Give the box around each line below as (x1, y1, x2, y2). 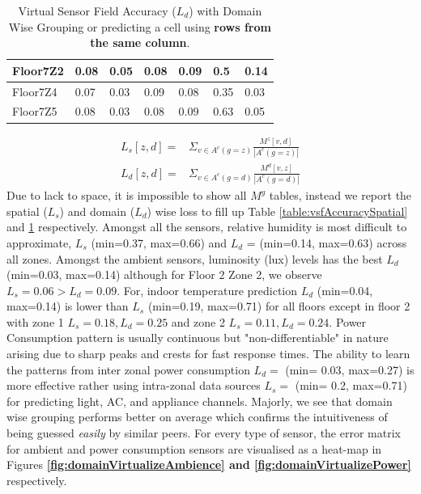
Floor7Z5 (12, 103, 57, 120)
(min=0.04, (317, 281, 373, 298)
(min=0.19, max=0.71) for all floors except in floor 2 (147, 298, 410, 315)
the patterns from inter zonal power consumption (6, 361, 250, 378)
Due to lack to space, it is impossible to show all (6, 187, 247, 204)
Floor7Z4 (12, 82, 57, 99)
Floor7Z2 (12, 61, 64, 78)
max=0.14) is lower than (6, 298, 129, 315)
